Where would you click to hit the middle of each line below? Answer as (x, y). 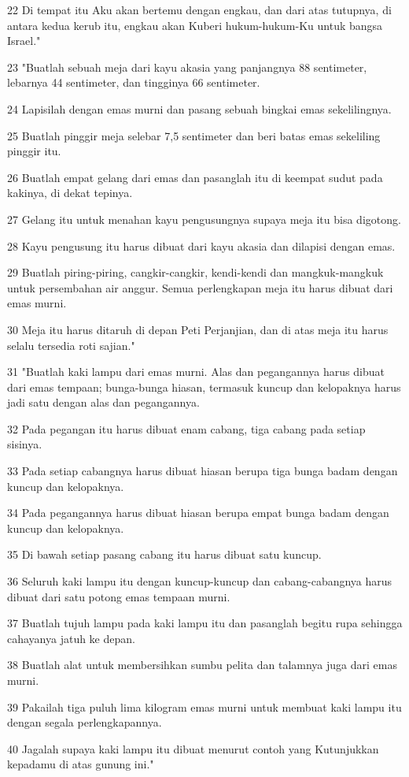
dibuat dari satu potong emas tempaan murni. (119, 596)
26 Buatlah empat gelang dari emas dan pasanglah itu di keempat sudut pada (195, 177)
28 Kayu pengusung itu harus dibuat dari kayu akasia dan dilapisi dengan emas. (201, 245)
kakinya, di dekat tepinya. (70, 193)
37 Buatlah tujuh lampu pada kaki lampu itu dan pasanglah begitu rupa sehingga (205, 623)
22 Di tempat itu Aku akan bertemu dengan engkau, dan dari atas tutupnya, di (199, 9)
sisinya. (25, 444)
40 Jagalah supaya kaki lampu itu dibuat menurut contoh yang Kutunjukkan (193, 748)
